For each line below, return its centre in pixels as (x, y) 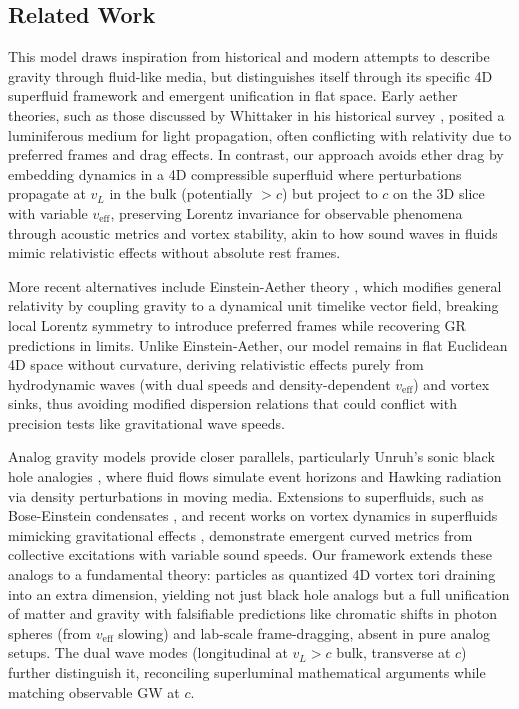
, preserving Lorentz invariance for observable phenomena (286, 212)
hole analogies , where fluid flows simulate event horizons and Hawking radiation (255, 476)
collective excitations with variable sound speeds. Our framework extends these (250, 554)
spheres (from (50, 632)
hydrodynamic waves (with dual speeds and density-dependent (199, 383)
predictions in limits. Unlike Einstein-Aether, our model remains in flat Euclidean (258, 344)
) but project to (329, 193)
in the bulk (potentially (181, 193)
